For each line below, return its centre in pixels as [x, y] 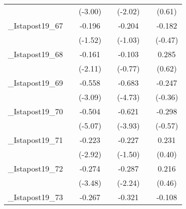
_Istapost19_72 [36, 168]
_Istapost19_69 [36, 83]
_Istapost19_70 [36, 111]
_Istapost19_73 [36, 197]
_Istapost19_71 [36, 140]
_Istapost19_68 [36, 54]
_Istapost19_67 [36, 25]
